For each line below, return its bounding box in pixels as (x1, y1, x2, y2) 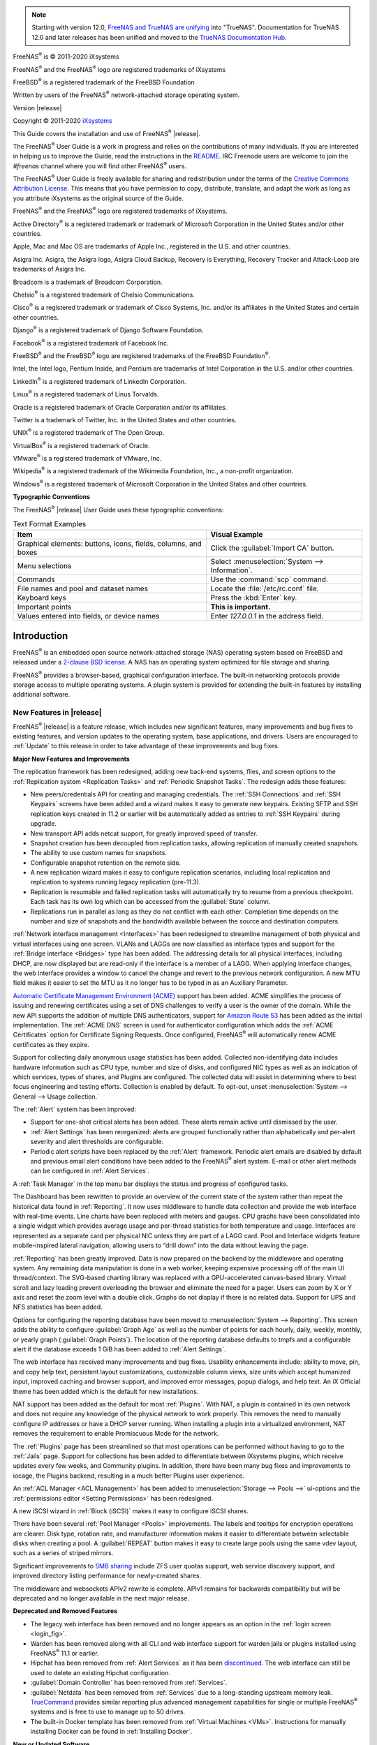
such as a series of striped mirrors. (13, 1549, 114, 1557)
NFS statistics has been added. (13, 1302, 103, 1312)
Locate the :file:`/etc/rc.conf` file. (210, 584, 319, 593)
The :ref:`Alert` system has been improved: (13, 1105, 136, 1113)
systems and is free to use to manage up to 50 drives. (30, 1707, 186, 1716)
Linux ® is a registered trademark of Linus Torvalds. (13, 389, 159, 399)
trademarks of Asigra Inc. (13, 265, 87, 274)
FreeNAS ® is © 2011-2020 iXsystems (13, 51, 119, 61)
